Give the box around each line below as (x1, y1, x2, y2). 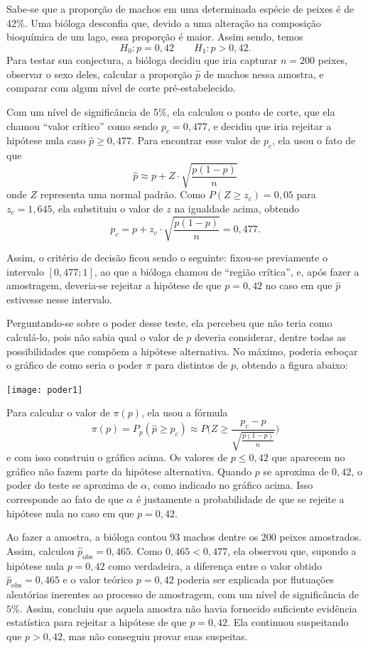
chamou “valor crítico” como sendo (6, 118, 158, 133)
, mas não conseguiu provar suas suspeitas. (63, 628, 248, 643)
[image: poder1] (6, 384, 83, 395)
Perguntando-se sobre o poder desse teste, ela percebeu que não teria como (6, 315, 332, 330)
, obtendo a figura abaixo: (236, 357, 348, 372)
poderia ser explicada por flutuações (177, 572, 335, 587)
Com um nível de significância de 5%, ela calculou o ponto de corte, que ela (6, 104, 335, 119)
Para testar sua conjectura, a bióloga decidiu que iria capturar (6, 53, 278, 67)
